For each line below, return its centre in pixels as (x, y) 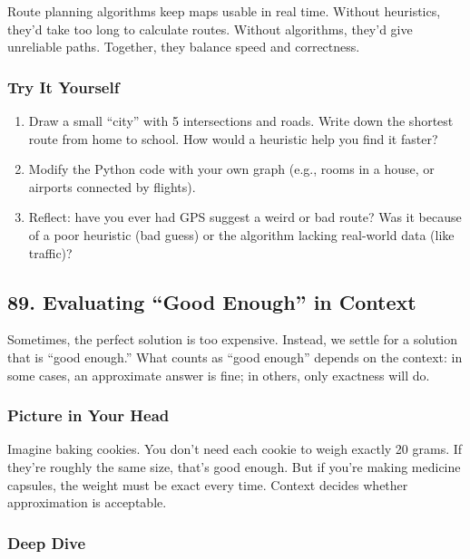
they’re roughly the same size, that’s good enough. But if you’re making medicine (234, 466)
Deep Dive (47, 542)
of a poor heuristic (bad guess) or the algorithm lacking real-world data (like (241, 234)
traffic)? (50, 252)
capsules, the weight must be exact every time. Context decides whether (208, 484)
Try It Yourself (64, 87)
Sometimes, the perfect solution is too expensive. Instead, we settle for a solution (233, 339)
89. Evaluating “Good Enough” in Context (212, 301)
